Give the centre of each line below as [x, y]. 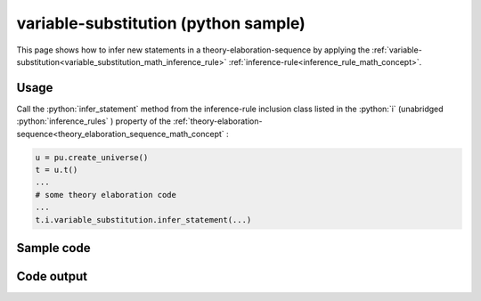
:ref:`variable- [396, 50]
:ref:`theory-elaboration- [217, 121]
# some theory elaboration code [106, 195]
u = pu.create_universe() [92, 157]
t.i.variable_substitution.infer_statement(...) [143, 220]
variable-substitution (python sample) [161, 23]
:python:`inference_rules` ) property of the [94, 121]
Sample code [53, 248]
